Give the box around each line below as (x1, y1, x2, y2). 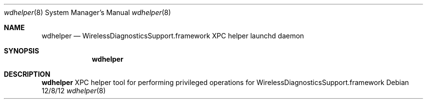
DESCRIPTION (4, 70, 51, 78)
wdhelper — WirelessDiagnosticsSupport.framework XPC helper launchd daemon (41, 32, 304, 40)
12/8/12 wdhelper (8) (41, 86, 106, 95)
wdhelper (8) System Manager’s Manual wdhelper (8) (4, 8, 171, 17)
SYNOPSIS (4, 47, 39, 55)
